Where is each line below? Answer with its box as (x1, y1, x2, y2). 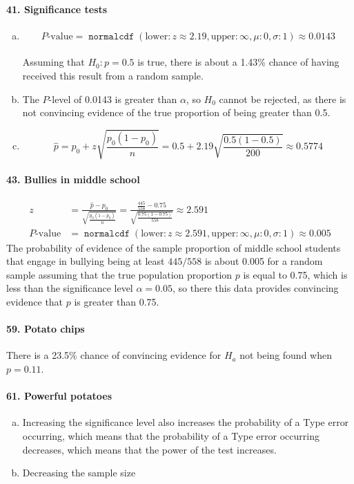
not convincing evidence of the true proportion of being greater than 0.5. (22, 105, 331, 120)
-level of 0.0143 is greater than (48, 91, 177, 106)
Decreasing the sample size (22, 465, 136, 480)
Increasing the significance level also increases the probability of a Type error (22, 415, 349, 429)
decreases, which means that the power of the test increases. (22, 442, 277, 456)
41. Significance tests (6, 1, 108, 16)
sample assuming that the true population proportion (6, 267, 233, 281)
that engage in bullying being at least (6, 254, 165, 268)
